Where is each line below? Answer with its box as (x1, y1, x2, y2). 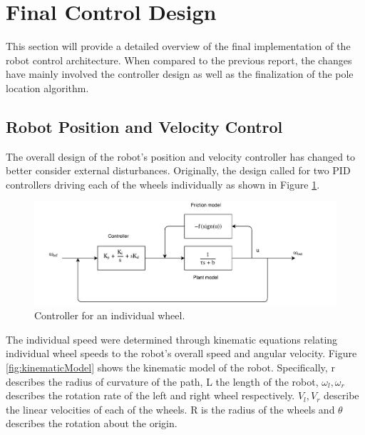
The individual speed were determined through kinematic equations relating (6, 331, 338, 346)
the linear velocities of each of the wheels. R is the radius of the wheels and (6, 401, 335, 416)
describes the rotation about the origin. (6, 416, 178, 431)
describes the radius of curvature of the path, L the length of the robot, (6, 374, 319, 389)
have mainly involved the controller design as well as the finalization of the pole (6, 66, 354, 81)
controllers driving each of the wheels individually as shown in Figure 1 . (6, 176, 320, 191)
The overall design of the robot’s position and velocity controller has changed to (6, 149, 356, 164)
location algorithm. (6, 80, 89, 95)
